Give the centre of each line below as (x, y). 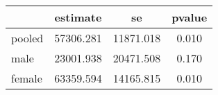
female (27, 78)
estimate (78, 17)
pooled (27, 38)
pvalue (190, 17)
